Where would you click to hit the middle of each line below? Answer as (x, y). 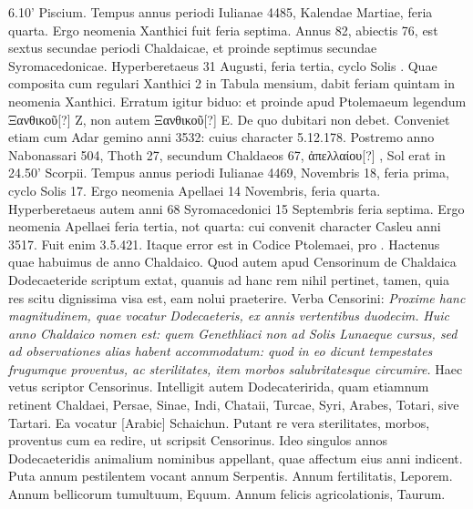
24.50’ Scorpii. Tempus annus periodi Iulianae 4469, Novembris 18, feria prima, (229, 173)
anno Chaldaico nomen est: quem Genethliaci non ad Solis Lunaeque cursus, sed (233, 333)
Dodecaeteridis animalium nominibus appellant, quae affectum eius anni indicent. (236, 458)
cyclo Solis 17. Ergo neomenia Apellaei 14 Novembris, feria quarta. (195, 190)
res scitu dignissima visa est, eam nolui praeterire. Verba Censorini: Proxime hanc (237, 297)
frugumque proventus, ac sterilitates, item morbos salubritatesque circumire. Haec (236, 368)
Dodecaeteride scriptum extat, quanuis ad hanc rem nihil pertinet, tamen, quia (229, 279)
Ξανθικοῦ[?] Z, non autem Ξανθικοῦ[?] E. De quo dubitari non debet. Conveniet (229, 119)
